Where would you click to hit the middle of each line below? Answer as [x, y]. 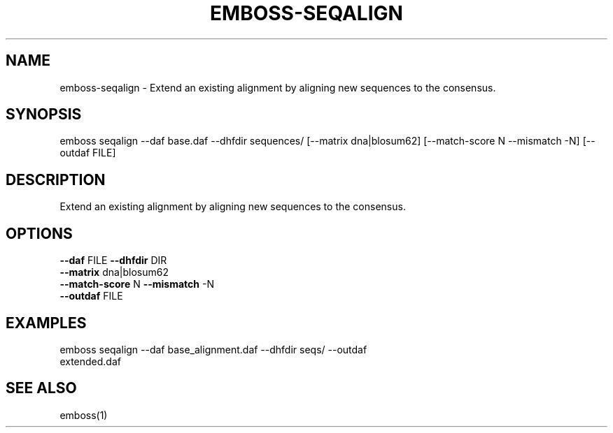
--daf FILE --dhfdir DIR [113, 260]
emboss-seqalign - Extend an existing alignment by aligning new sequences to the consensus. [278, 87]
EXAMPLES [46, 323]
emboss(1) [84, 415]
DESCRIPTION [56, 179]
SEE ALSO [41, 388]
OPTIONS [39, 233]
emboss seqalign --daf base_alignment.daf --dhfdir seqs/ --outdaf [213, 349]
